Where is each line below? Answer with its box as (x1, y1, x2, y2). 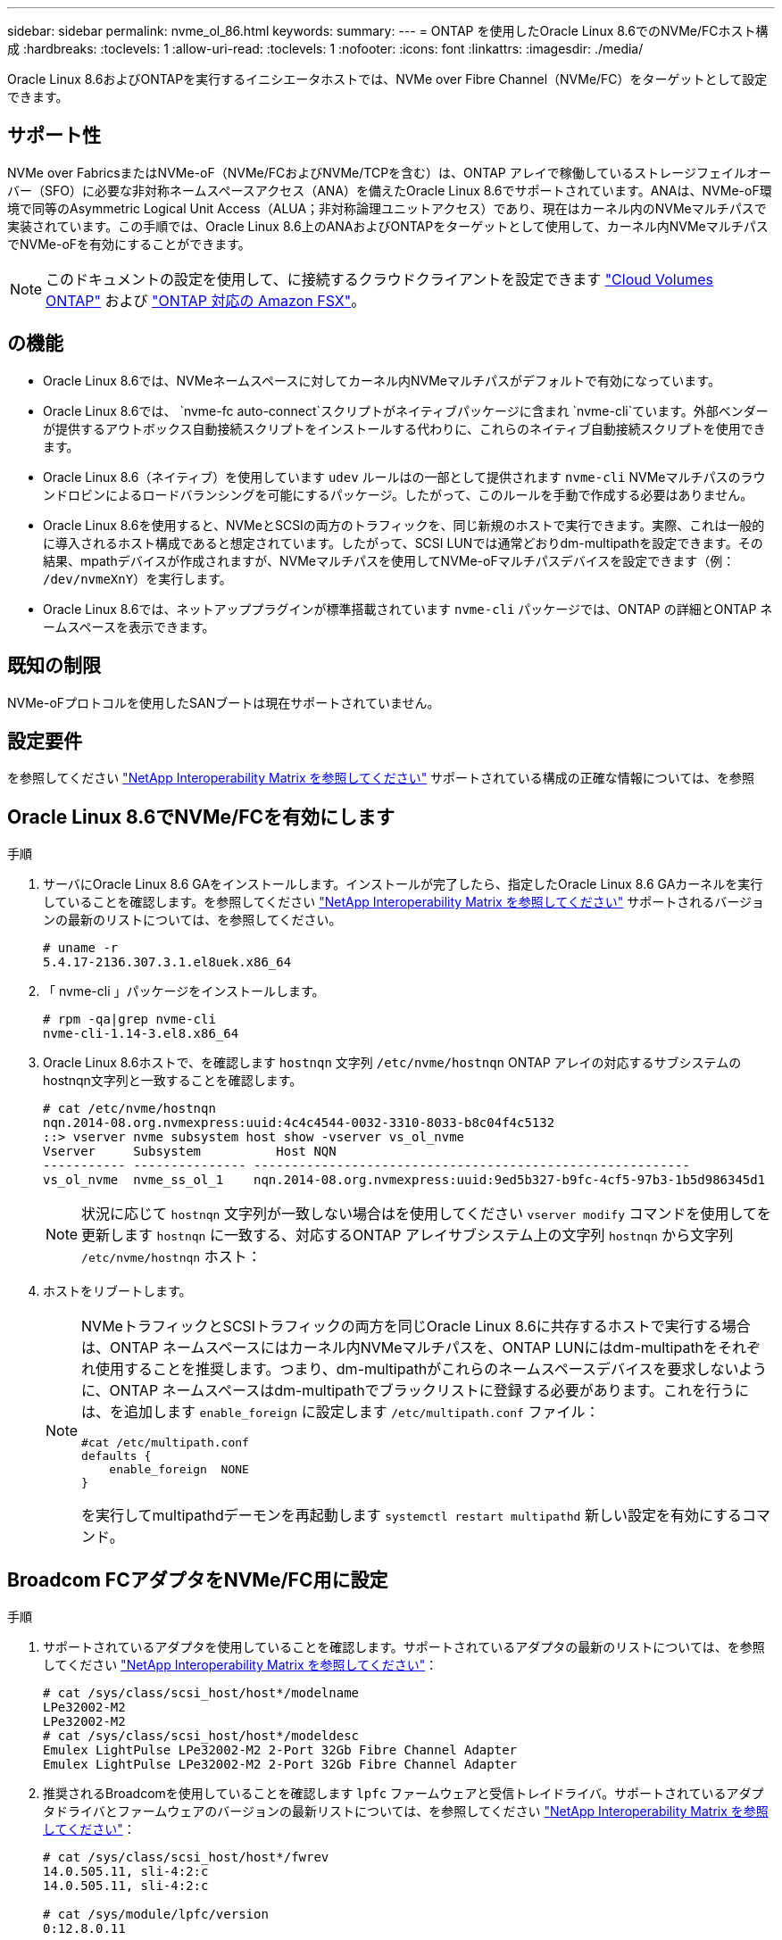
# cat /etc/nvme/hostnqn (43, 1101, 216, 1116)
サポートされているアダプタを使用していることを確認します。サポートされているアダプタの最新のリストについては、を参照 (43, 1639, 765, 1655)
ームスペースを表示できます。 (43, 618, 215, 634)
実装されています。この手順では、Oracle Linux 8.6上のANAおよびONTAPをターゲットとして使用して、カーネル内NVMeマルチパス (7, 218, 769, 234)
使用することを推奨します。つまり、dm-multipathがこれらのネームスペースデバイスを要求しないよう (96, 1360, 768, 1379)
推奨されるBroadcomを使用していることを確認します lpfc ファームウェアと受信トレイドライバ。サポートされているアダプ (43, 1786, 764, 1802)
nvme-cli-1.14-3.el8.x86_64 (43, 1026, 239, 1041)
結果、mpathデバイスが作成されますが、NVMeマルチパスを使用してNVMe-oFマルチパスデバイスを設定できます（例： (43, 552, 736, 568)
